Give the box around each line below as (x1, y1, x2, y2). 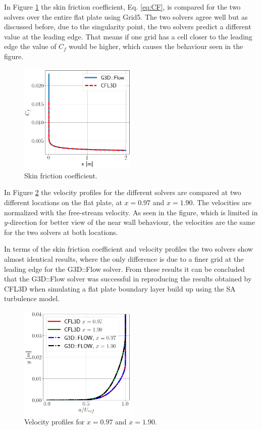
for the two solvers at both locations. (4, 226, 118, 237)
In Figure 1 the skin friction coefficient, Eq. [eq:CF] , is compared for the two (4, 2, 241, 12)
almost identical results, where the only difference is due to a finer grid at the (4, 254, 244, 264)
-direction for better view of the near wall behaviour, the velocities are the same (7, 217, 255, 227)
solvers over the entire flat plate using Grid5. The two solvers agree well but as (4, 11, 248, 22)
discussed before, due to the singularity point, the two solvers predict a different (4, 21, 251, 32)
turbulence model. (4, 293, 60, 304)
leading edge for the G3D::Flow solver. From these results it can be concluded (4, 263, 245, 274)
